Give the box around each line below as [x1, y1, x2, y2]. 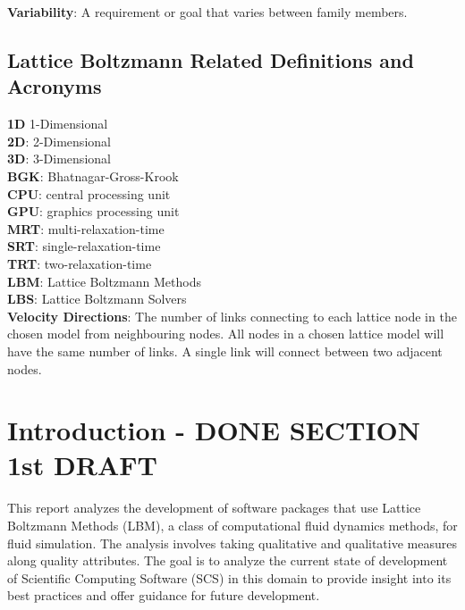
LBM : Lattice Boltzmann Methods [7, 272, 201, 290]
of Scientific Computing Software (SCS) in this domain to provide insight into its [7, 568, 452, 587]
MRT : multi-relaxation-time [7, 219, 165, 238]
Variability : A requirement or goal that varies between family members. [7, 3, 408, 21]
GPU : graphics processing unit [7, 202, 180, 221]
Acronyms [7, 72, 102, 100]
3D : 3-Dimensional [7, 149, 111, 168]
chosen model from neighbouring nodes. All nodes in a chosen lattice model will [7, 324, 444, 343]
